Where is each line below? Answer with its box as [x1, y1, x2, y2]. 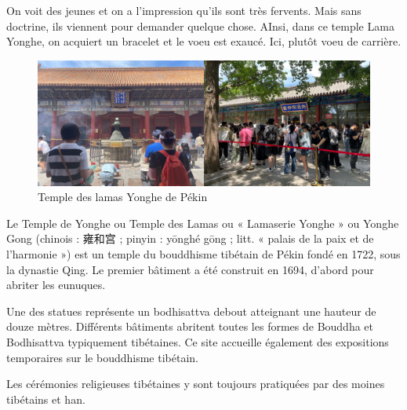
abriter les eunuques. [6, 276, 106, 293]
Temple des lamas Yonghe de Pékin [38, 189, 208, 205]
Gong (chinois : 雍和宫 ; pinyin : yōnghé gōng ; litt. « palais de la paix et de [6, 230, 374, 247]
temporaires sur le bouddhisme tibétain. [6, 349, 198, 365]
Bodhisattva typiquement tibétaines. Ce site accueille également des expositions [6, 333, 389, 350]
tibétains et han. [6, 390, 85, 407]
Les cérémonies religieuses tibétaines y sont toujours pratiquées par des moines [6, 375, 385, 392]
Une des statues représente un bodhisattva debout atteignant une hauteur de [6, 302, 376, 319]
